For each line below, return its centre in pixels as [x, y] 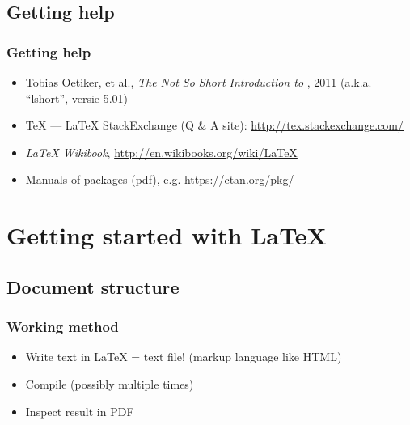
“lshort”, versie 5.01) [77, 98]
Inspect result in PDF [80, 411]
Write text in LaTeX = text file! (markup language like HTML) [184, 357]
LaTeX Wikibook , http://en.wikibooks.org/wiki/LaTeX [161, 152]
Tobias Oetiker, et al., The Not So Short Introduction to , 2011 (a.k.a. [199, 82]
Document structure [93, 286]
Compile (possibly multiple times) [110, 383]
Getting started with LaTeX [167, 235]
